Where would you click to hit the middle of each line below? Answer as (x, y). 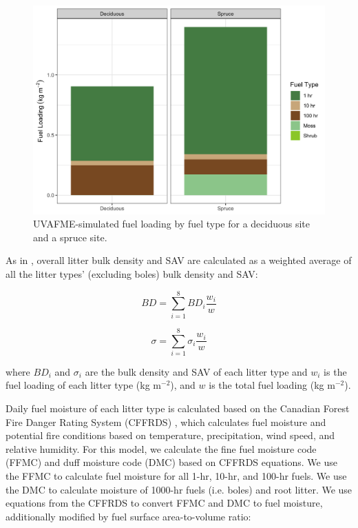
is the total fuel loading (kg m (272, 385)
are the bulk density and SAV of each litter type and (196, 371)
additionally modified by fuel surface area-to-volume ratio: (128, 516)
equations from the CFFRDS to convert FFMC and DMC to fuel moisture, (164, 503)
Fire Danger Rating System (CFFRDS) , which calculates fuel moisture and (166, 422)
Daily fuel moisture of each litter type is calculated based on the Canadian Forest (178, 408)
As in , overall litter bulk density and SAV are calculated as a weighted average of (179, 260)
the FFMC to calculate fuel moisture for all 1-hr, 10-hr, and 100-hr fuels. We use (176, 476)
